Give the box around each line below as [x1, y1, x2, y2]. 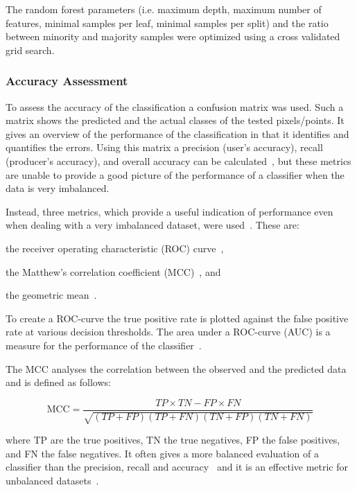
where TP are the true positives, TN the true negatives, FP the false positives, [6, 432, 340, 447]
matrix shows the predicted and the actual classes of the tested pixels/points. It [6, 113, 345, 128]
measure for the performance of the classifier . [6, 338, 202, 352]
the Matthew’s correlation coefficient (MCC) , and [6, 264, 221, 279]
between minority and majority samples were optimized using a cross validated [6, 29, 340, 44]
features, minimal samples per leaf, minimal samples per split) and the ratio [6, 15, 329, 30]
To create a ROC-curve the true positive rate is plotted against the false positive [6, 310, 349, 325]
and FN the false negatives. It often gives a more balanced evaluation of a [6, 446, 319, 460]
